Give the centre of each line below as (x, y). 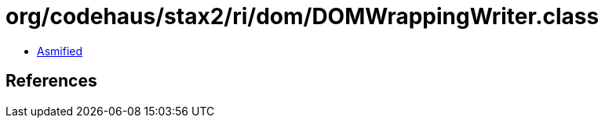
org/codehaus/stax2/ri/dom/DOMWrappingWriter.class (302, 16)
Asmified (60, 51)
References (51, 81)
